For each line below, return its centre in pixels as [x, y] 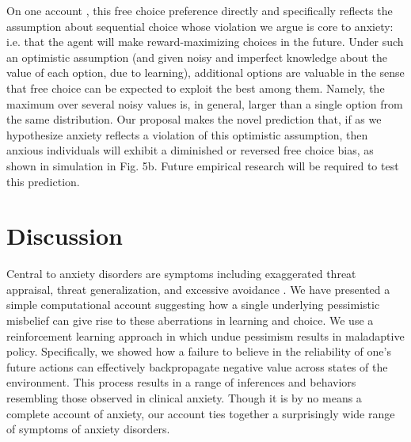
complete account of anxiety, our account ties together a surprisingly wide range [201, 413]
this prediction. [43, 181]
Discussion [65, 236]
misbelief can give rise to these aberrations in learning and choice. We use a [190, 320]
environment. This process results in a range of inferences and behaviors [181, 382]
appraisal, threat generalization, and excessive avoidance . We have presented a [198, 289]
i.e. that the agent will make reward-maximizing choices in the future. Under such [205, 42]
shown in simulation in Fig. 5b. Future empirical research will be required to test [203, 165]
